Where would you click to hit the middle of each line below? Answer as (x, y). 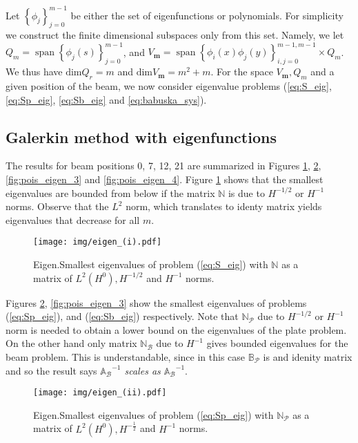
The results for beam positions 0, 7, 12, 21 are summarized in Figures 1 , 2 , (163, 166)
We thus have (34, 72)
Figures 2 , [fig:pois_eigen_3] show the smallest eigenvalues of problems (156, 302)
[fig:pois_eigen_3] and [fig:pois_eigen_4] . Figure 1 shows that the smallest (165, 179)
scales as (142, 370)
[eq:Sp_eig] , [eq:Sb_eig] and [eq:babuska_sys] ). (106, 99)
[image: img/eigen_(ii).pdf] (100, 393)
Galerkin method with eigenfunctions (141, 136)
